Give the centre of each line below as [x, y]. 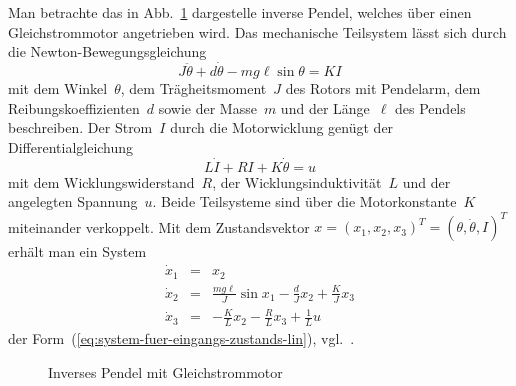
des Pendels [430, 107]
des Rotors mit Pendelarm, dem [383, 88]
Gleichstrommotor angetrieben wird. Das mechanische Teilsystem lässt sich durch [257, 31]
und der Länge [325, 107]
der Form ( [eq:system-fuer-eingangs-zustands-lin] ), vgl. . [181, 338]
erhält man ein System [77, 251]
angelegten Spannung [73, 201]
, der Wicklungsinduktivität [297, 181]
